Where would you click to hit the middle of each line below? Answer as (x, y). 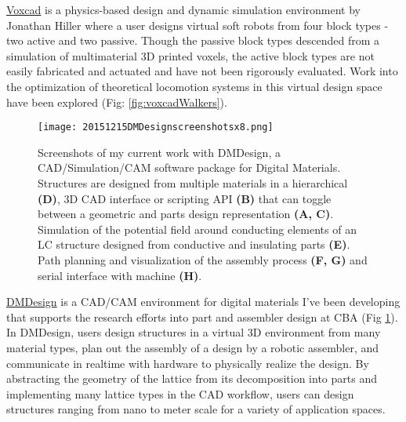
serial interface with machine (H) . (120, 275)
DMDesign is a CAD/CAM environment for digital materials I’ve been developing (203, 302)
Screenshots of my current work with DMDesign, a (159, 152)
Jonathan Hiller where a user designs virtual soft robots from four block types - (198, 25)
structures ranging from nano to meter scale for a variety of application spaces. (196, 409)
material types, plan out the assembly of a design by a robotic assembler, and (193, 347)
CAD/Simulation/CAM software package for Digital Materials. (189, 167)
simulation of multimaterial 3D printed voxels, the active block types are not (190, 55)
